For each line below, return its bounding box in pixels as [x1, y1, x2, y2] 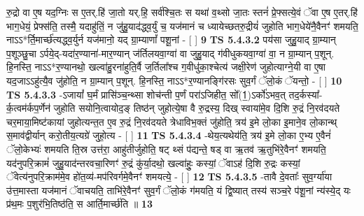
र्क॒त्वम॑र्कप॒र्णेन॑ [6, 101, 50, 115]
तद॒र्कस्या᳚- [288, 87, 323, 101]
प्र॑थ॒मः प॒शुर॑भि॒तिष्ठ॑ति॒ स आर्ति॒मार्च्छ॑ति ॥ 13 [6, 196, 153, 211]
